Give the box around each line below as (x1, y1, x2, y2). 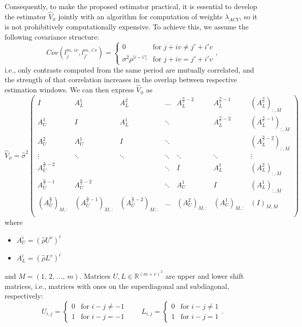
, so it (239, 11, 258, 21)
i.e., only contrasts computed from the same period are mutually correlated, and (5, 64, 254, 75)
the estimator (5, 11, 46, 21)
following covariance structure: (5, 31, 99, 42)
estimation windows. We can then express (5, 84, 134, 94)
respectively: (5, 290, 43, 301)
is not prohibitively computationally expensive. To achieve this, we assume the (5, 21, 249, 32)
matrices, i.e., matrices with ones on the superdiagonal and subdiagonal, (5, 280, 229, 291)
